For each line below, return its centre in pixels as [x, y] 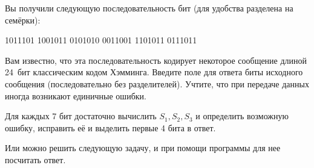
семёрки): [23, 20]
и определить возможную [242, 116]
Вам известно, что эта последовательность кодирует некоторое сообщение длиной [156, 60]
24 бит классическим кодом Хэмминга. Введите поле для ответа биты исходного [154, 72]
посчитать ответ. [35, 159]
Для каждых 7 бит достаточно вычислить [81, 116]
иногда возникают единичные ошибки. [76, 95]
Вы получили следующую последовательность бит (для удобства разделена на [149, 8]
